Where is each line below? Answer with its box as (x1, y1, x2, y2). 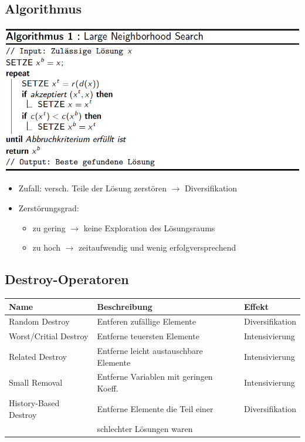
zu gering (32, 221, 66, 234)
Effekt (243, 300, 269, 312)
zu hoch (32, 241, 61, 254)
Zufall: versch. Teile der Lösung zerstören (18, 182, 167, 194)
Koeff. (97, 382, 118, 394)
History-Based (9, 396, 60, 409)
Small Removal (9, 376, 63, 389)
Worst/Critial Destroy (9, 330, 89, 342)
